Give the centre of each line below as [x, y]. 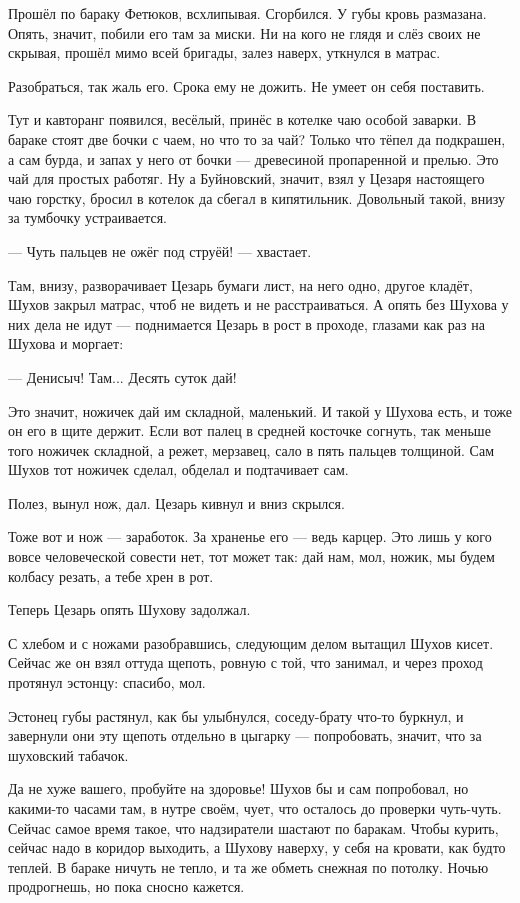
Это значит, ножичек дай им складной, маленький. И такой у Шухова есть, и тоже [260, 410]
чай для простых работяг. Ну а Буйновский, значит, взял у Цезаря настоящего [246, 178]
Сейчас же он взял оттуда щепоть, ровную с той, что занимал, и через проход [245, 662]
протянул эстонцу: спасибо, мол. [107, 682]
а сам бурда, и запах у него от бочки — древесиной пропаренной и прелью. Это [253, 158]
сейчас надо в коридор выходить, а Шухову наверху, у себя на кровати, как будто [257, 847]
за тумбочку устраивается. [87, 217]
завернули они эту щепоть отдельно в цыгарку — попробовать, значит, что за [245, 735]
